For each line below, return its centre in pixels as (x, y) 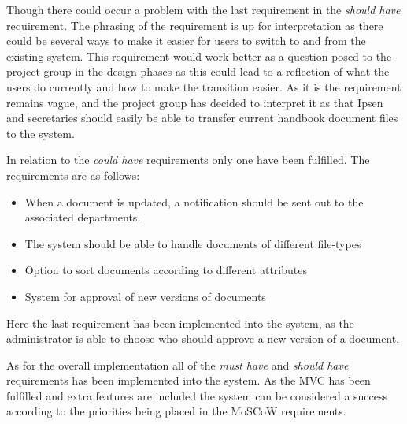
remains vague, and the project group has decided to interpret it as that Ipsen (195, 102)
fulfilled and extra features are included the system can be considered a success (197, 395)
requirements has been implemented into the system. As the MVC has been (189, 380)
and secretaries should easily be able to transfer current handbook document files (202, 118)
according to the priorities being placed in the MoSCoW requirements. (176, 411)
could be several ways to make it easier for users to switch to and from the (186, 41)
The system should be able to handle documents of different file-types (193, 243)
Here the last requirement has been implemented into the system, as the (180, 323)
